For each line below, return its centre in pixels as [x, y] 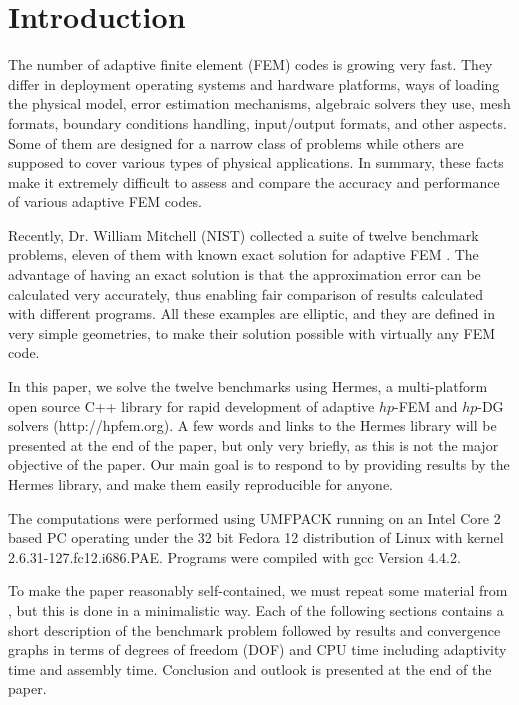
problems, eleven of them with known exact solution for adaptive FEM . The [243, 254]
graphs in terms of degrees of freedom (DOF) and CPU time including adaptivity [257, 649]
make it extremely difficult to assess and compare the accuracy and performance [254, 181]
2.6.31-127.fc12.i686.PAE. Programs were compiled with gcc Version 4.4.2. [234, 556]
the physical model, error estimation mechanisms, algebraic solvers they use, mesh [259, 103]
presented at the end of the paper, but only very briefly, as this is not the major [253, 444]
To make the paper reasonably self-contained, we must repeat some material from [258, 590]
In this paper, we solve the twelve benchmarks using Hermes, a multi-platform [248, 386]
